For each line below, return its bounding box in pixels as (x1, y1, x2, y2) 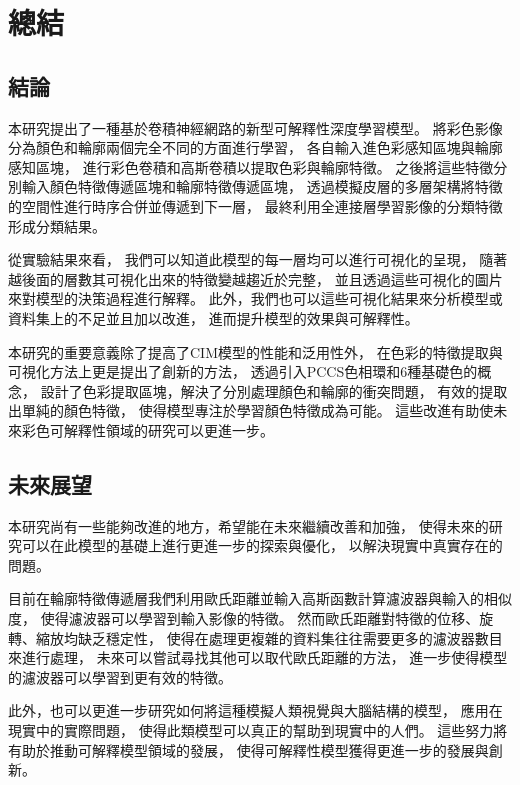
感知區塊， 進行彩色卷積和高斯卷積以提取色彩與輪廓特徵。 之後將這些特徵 (8, 156, 494, 177)
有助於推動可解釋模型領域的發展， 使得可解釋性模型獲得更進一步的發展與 (8, 739, 489, 760)
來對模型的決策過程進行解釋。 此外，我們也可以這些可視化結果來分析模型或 (8, 288, 503, 309)
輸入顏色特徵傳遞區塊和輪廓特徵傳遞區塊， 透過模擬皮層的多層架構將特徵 (21, 176, 503, 197)
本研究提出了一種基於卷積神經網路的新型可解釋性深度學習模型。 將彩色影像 (8, 117, 503, 138)
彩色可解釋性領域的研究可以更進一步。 (21, 419, 274, 440)
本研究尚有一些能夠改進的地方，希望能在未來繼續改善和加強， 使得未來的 (8, 515, 489, 536)
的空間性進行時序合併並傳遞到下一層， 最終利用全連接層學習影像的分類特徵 (8, 195, 503, 216)
